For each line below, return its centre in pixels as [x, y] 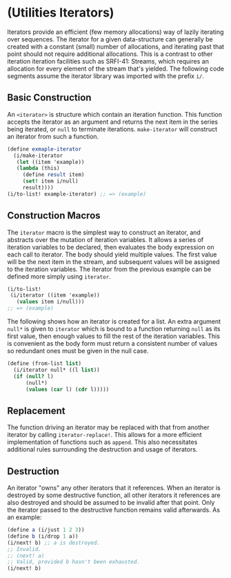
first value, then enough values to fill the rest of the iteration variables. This [114, 336]
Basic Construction [49, 98]
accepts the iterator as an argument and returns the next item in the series [113, 122]
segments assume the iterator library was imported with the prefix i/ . [106, 76]
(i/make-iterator [38, 156]
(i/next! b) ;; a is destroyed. [53, 543]
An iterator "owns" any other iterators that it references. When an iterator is [114, 488]
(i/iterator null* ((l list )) [57, 370]
